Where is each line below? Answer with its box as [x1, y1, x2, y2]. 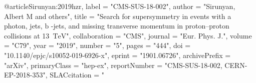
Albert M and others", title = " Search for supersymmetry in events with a [4, 10, 231, 21]
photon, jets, [4, 20, 43, 31]
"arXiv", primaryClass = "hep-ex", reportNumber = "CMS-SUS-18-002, [4, 59, 222, 70]
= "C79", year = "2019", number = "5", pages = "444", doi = [4, 40, 191, 50]
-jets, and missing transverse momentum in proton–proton [51, 20, 229, 31]
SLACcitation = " [50, 69, 105, 80]
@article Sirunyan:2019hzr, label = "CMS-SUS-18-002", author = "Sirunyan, [4, 1, 235, 11]
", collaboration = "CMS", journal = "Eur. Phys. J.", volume [66, 30, 252, 40]
